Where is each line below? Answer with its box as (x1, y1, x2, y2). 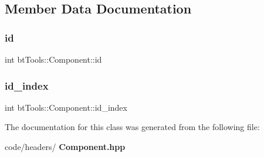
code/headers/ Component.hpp (5, 141, 126, 152)
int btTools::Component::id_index (5, 101, 127, 113)
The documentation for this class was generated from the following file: (5, 121, 260, 133)
